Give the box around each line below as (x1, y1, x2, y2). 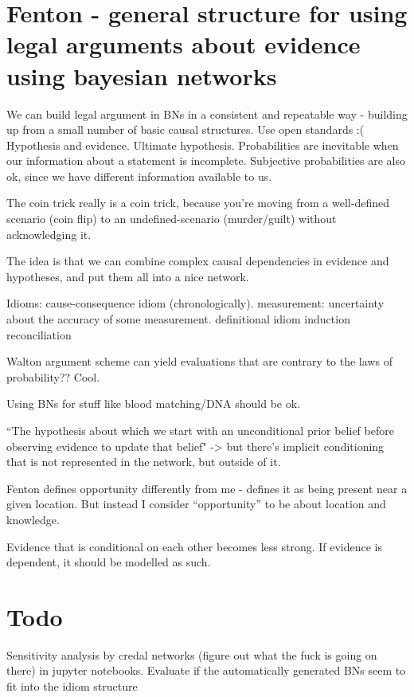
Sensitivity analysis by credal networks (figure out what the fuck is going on (6, 646, 377, 663)
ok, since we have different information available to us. (6, 167, 272, 184)
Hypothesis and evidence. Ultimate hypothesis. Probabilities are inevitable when (6, 136, 399, 153)
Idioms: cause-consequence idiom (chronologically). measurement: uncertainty (6, 295, 385, 311)
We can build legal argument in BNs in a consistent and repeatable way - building (6, 105, 408, 122)
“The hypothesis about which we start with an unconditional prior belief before (6, 422, 394, 438)
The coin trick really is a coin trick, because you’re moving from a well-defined (6, 194, 389, 211)
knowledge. (6, 511, 60, 527)
